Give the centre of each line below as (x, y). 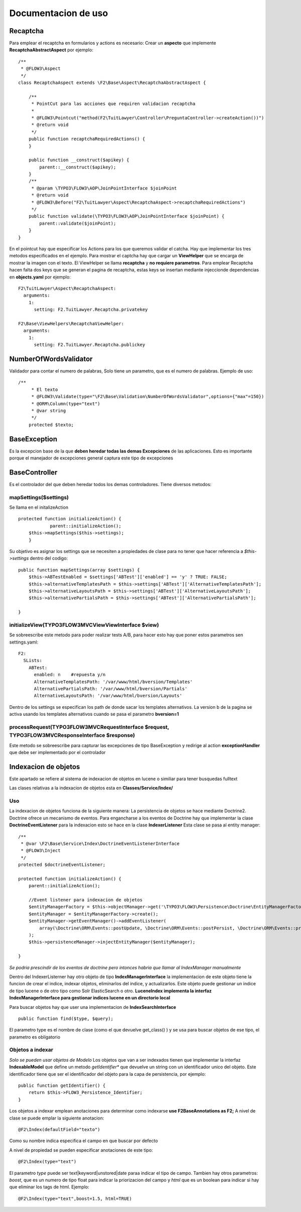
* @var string (49, 410)
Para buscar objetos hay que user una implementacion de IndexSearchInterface (93, 1007)
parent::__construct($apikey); (78, 167)
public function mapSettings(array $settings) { (79, 570)
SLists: (33, 661)
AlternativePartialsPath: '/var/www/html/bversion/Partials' (111, 689)
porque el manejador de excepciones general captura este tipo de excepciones (91, 458)
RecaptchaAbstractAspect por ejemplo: (51, 50)
